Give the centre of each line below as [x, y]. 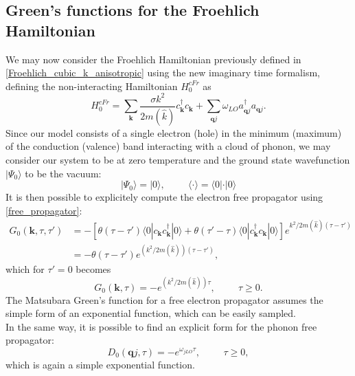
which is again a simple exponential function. [100, 365]
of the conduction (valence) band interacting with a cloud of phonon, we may [168, 146]
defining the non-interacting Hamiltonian [92, 86]
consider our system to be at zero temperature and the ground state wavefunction [178, 159]
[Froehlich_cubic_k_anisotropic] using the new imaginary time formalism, [163, 73]
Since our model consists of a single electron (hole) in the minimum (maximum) [174, 132]
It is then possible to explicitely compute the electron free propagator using [164, 197]
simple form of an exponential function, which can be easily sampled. [151, 313]
